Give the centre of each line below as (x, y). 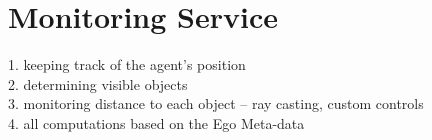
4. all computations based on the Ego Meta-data (156, 122)
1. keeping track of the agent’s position (127, 64)
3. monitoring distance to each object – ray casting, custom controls (216, 103)
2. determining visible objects (98, 83)
